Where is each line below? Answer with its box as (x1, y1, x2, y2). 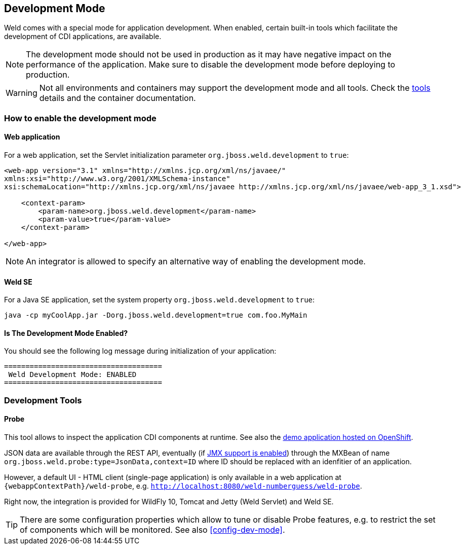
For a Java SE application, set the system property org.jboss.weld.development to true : (4, 295, 315, 304)
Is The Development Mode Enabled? (4, 328, 128, 337)
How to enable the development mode (4, 113, 157, 123)
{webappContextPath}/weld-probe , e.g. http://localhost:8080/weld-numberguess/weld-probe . (4, 482, 362, 491)
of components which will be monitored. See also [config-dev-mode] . (20, 525, 285, 535)
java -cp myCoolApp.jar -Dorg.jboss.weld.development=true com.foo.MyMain (4, 311, 307, 320)
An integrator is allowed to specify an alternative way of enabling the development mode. (26, 256, 366, 267)
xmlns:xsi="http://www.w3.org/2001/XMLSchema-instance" (4, 175, 230, 183)
